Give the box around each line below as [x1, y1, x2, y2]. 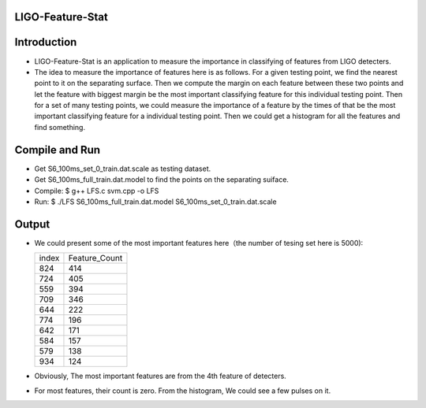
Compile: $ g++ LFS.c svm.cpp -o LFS [34, 186, 159, 195]
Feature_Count [68, 253, 123, 264]
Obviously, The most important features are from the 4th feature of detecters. [34, 371, 287, 381]
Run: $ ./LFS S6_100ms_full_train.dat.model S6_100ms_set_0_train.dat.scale [34, 197, 277, 206]
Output [14, 217, 50, 231]
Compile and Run [14, 143, 101, 157]
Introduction [14, 35, 77, 49]
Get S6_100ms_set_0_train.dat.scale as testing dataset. [34, 164, 211, 173]
